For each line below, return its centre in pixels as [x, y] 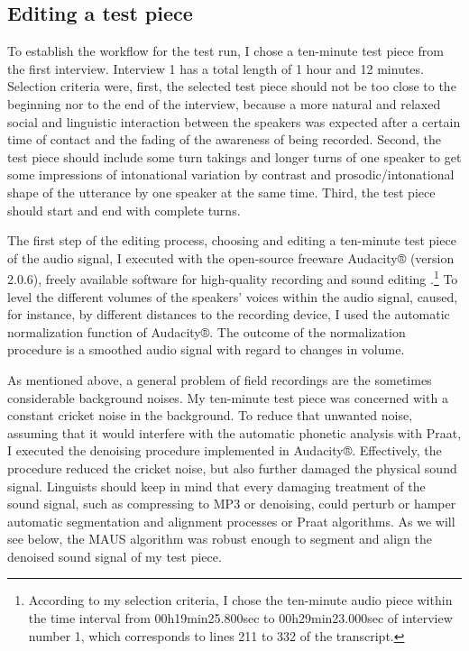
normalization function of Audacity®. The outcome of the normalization [207, 331]
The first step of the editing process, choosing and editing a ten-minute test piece [232, 240]
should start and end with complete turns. [124, 210]
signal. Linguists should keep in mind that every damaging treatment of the [216, 486]
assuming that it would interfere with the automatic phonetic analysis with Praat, [234, 432]
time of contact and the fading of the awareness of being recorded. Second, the [224, 139]
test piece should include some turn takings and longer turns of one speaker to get [234, 156]
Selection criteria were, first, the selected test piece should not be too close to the [232, 86]
